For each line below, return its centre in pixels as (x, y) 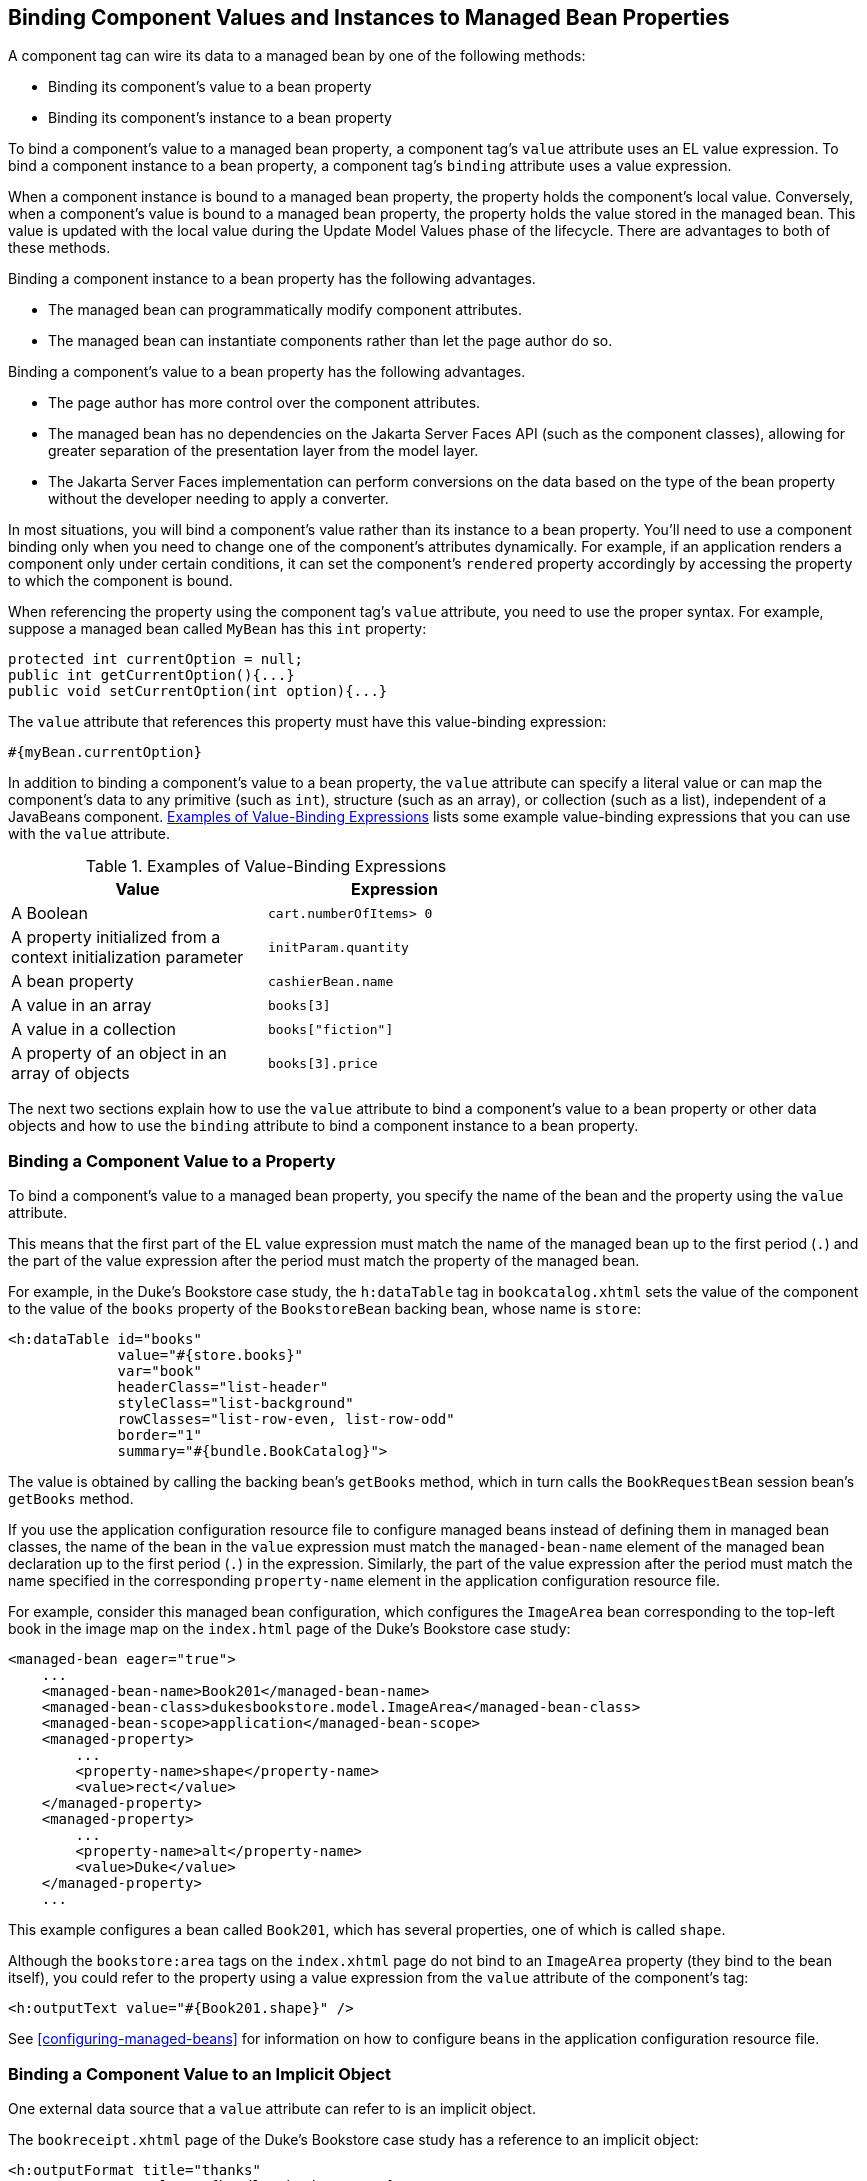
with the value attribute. (89, 834)
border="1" (159, 1435)
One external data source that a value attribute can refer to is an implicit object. (272, 2108)
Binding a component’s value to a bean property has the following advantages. (267, 372)
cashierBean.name (331, 981)
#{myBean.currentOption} (105, 752)
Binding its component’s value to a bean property (210, 87)
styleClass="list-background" (235, 1403)
